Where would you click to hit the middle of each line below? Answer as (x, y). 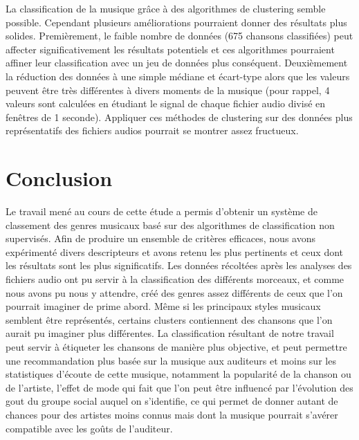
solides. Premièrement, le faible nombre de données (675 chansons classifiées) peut (179, 36)
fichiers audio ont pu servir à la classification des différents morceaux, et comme (175, 279)
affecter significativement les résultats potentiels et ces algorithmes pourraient (170, 49)
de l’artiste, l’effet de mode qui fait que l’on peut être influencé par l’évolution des (179, 387)
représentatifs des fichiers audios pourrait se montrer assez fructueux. (152, 130)
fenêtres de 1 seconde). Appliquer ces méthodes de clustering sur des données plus (179, 117)
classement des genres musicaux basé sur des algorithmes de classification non (170, 224)
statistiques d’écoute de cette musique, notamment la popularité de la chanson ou (178, 374)
